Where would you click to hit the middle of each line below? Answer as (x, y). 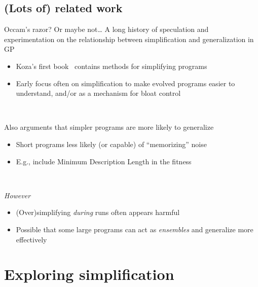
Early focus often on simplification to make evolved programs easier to (125, 83)
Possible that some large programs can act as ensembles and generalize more (135, 229)
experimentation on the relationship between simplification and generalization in (129, 39)
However (17, 195)
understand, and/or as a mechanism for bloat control (98, 93)
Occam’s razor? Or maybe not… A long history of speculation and (106, 29)
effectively (31, 239)
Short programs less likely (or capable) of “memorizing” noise (111, 144)
